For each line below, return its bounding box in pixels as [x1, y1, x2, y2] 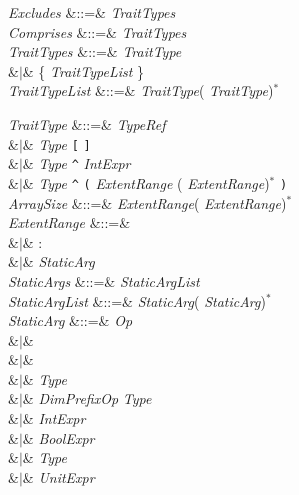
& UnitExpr [22, 466, 95, 487]
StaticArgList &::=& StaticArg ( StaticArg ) [8, 290, 266, 311]
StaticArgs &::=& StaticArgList [8, 270, 200, 291]
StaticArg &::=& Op [8, 310, 133, 331]
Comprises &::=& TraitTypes [8, 21, 187, 42]
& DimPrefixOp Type [22, 388, 152, 409]
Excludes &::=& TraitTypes [8, 2, 176, 22]
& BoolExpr [22, 427, 95, 448]
